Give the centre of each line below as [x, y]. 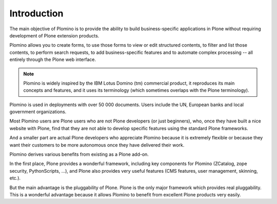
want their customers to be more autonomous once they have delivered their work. [97, 145]
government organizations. [38, 112]
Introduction [36, 13]
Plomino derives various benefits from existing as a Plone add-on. [79, 154]
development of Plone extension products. [54, 35]
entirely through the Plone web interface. [53, 59]
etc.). [15, 178]
